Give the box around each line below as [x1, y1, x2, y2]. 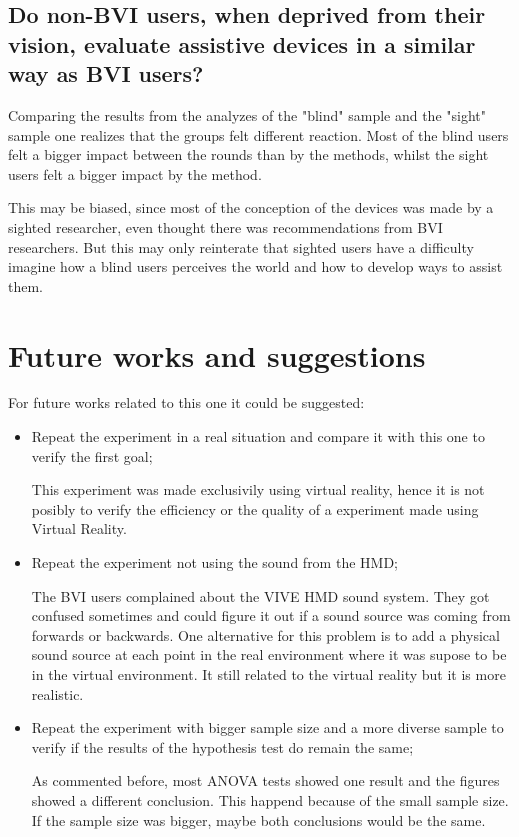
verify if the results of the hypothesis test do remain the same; [31, 736, 414, 757]
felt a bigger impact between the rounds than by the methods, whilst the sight [8, 144, 489, 165]
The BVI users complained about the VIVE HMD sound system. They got [31, 585, 490, 606]
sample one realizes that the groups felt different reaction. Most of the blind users [8, 124, 509, 145]
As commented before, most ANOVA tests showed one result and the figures [31, 770, 500, 791]
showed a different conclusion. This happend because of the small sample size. [31, 789, 509, 810]
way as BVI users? [8, 58, 204, 89]
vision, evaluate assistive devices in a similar [8, 28, 476, 59]
